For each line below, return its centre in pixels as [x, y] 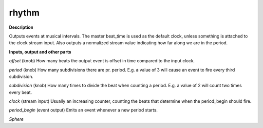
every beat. [20, 92]
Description [21, 27]
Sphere [16, 119]
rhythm [24, 13]
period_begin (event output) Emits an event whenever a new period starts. [83, 110]
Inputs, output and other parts [40, 52]
